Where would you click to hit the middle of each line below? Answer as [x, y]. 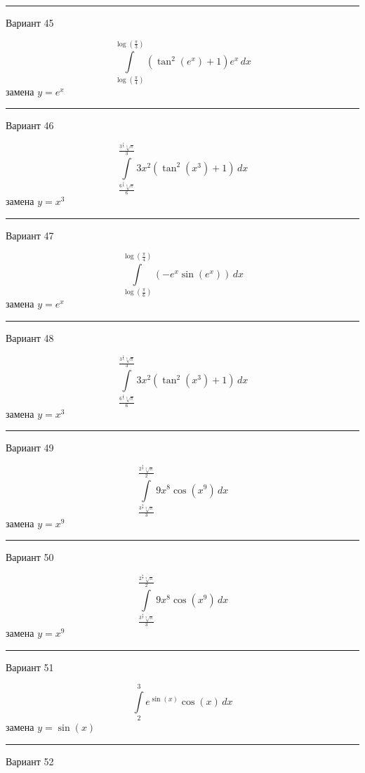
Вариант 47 [30, 235]
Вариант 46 [30, 125]
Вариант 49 [30, 448]
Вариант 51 [30, 667]
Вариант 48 [30, 337]
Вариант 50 [30, 557]
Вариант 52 [30, 761]
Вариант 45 [30, 22]
